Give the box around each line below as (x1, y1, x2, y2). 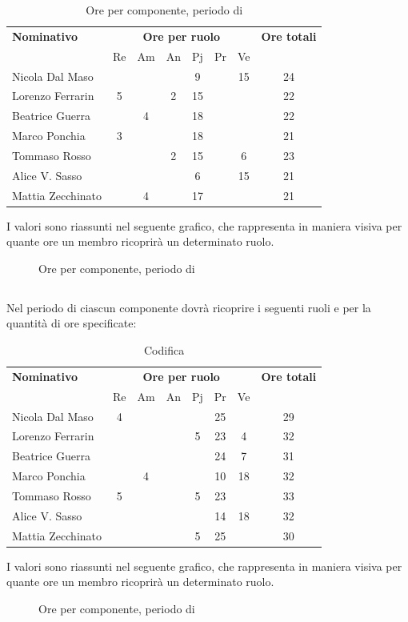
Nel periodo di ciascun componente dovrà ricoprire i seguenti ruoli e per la (6, 299, 371, 315)
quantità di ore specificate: (6, 315, 137, 331)
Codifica (144, 342, 185, 359)
